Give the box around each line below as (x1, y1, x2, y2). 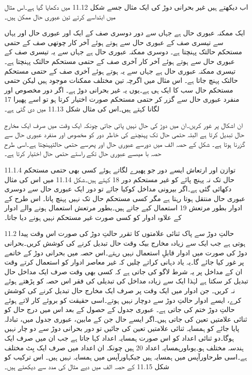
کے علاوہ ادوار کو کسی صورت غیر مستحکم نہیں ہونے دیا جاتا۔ (4, 212, 182, 222)
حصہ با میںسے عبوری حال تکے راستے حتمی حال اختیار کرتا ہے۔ (4, 148, 161, 158)
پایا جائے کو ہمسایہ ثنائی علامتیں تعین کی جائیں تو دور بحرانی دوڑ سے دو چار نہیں (4, 323, 239, 333)
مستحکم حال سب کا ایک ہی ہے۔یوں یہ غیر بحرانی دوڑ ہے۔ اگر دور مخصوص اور (4, 84, 233, 94)
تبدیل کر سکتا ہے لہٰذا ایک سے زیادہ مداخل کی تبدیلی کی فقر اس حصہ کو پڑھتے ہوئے (4, 276, 249, 286)
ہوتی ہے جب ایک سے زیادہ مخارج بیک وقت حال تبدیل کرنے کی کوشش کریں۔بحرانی (4, 238, 246, 248)
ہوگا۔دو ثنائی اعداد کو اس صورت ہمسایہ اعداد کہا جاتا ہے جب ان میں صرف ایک (4, 333, 234, 343)
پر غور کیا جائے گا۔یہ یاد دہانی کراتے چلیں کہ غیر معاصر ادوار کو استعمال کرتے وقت (4, 257, 244, 267)
